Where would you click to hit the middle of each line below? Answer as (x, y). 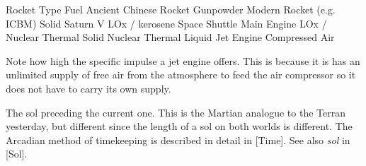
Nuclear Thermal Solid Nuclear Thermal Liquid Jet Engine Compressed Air (170, 37)
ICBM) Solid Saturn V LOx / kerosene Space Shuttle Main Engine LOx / (166, 23)
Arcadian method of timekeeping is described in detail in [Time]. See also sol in (178, 140)
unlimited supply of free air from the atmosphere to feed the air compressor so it (181, 75)
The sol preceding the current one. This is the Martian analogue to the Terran (176, 112)
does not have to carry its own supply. (88, 88)
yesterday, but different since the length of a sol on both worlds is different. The (179, 126)
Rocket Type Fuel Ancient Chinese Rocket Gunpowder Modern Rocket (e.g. (171, 9)
